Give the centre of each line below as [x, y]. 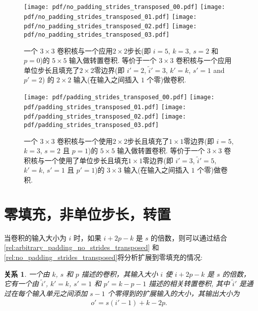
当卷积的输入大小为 [35, 237]
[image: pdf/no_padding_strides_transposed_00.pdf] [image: [125, 7]
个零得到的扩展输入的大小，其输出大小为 [173, 293]
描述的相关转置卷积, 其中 [189, 283]
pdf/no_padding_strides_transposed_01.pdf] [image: [110, 17]
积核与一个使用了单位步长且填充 [76, 160]
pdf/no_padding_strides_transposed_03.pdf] [97, 34]
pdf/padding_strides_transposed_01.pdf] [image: [105, 107]
